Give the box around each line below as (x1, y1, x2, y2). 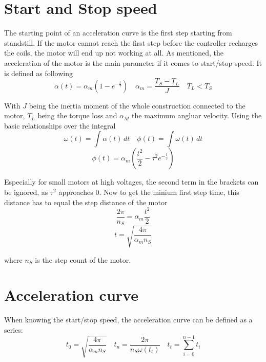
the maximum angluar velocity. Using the (132, 110, 262, 121)
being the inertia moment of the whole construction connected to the (29, 100, 245, 111)
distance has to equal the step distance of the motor (4, 196, 168, 207)
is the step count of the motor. (35, 254, 131, 265)
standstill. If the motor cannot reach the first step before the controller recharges (4, 37, 258, 48)
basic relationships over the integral (4, 120, 116, 131)
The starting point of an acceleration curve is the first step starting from (4, 27, 232, 38)
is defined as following (4, 67, 73, 78)
